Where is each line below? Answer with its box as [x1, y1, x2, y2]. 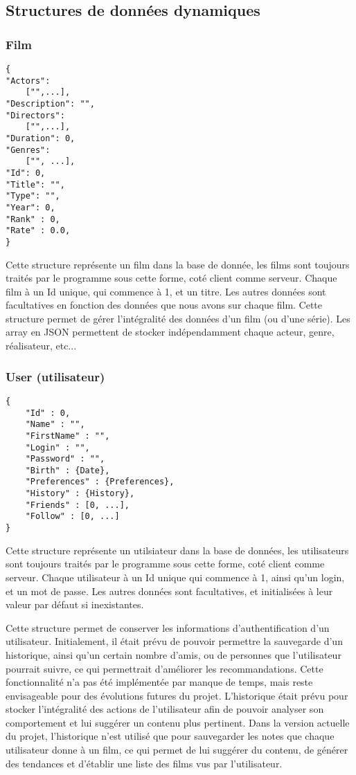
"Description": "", [6, 98, 95, 109]
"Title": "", [6, 179, 65, 190]
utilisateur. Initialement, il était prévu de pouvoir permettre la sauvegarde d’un [6, 634, 343, 648]
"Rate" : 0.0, [6, 226, 71, 236]
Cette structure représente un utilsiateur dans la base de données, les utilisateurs [6, 542, 349, 557]
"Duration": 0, [6, 133, 75, 143]
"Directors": [6, 110, 65, 120]
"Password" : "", [25, 454, 105, 464]
